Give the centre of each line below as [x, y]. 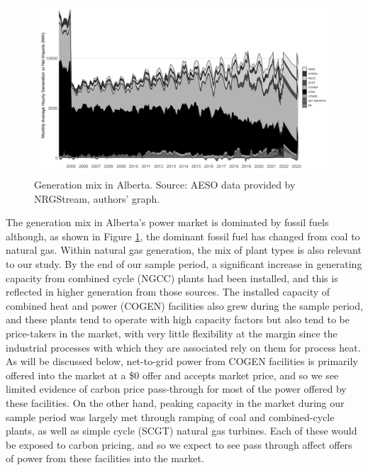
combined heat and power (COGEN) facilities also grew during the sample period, [184, 305]
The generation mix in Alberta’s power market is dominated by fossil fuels [167, 222]
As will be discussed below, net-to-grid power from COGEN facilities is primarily [182, 361]
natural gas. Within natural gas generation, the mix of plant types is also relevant [184, 250]
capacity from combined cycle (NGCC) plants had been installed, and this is [172, 278]
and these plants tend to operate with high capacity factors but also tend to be [178, 319]
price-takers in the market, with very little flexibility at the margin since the [172, 334]
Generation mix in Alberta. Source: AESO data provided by [165, 185]
